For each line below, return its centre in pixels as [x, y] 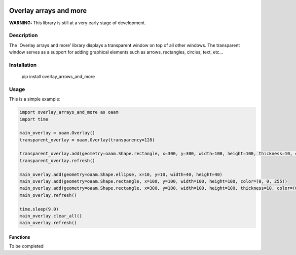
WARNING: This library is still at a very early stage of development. [77, 23]
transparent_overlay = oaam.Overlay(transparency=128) [87, 140]
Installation [23, 65]
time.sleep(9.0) [39, 209]
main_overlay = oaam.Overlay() [57, 133]
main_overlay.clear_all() [51, 216]
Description [23, 36]
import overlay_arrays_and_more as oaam [69, 112]
